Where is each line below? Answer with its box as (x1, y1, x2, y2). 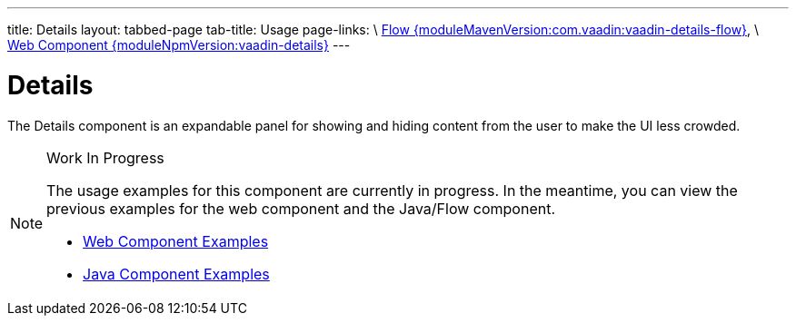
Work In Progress (46, 148, 164, 167)
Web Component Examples (83, 231, 269, 250)
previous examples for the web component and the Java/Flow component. (46, 199, 556, 218)
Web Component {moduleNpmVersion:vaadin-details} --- (7, 37, 351, 53)
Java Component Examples (83, 264, 270, 283)
